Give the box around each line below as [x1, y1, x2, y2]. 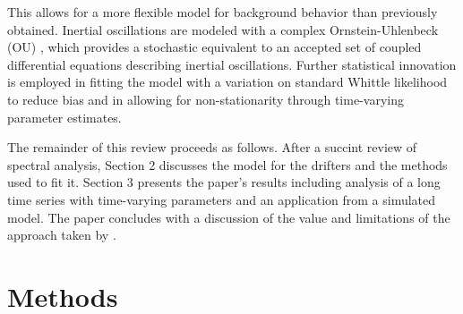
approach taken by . [7, 225, 116, 244]
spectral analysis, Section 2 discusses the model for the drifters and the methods [7, 155, 448, 174]
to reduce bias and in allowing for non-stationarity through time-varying [7, 89, 404, 108]
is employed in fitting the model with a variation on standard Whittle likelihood [7, 72, 448, 91]
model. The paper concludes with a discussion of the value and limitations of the [7, 208, 450, 226]
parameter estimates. [7, 107, 122, 126]
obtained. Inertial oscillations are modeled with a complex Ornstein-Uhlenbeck [7, 20, 439, 38]
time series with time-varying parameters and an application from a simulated [7, 190, 436, 208]
